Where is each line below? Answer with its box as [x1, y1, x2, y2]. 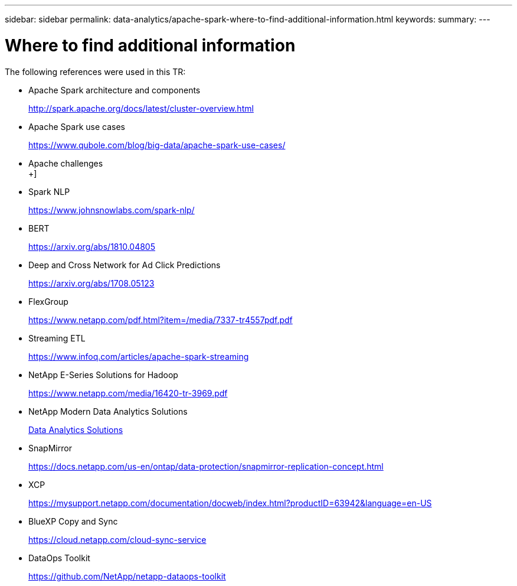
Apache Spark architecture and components [28, 84, 201, 95]
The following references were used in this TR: [5, 66, 186, 77]
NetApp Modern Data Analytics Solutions [28, 406, 188, 416]
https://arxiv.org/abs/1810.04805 [28, 241, 156, 252]
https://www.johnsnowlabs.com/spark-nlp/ [28, 204, 195, 215]
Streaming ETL [28, 333, 86, 343]
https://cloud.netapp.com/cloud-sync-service [28, 534, 207, 545]
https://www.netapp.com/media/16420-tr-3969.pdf [28, 388, 228, 398]
